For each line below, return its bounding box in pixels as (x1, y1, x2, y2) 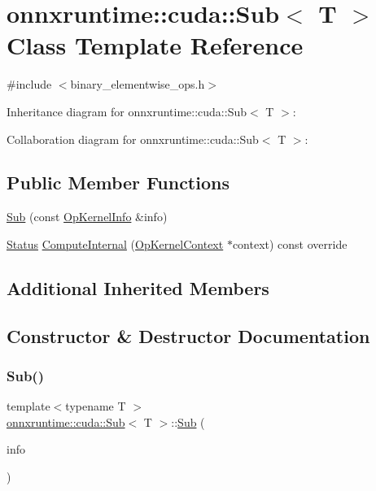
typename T (65, 398, 126, 415)
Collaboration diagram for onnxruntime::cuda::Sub (7, 130, 259, 147)
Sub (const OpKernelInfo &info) (7, 208, 168, 225)
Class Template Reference (7, 28, 304, 62)
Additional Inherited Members (7, 275, 269, 300)
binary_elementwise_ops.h (70, 76, 205, 93)
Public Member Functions (7, 170, 230, 195)
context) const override (232, 235, 348, 252)
